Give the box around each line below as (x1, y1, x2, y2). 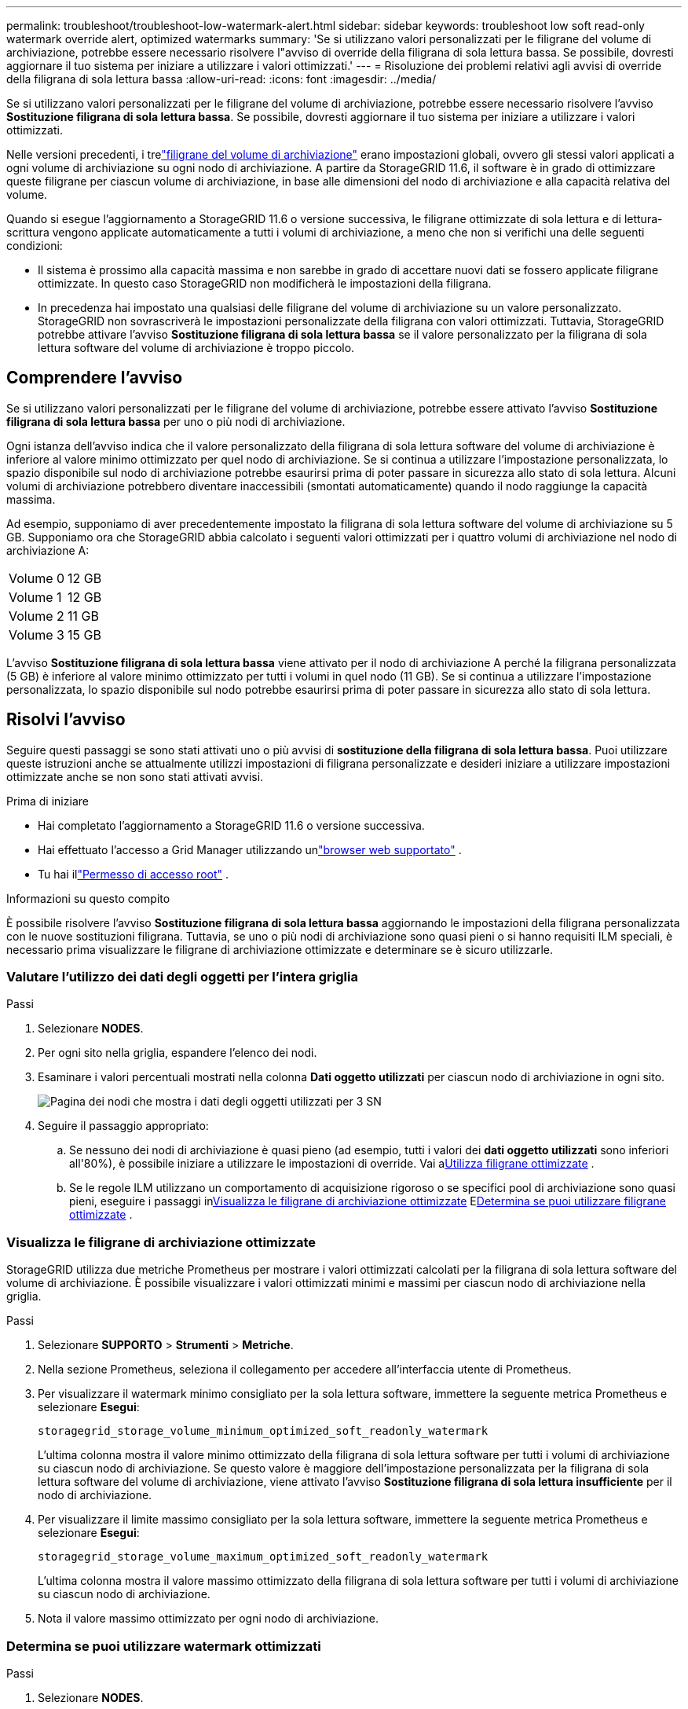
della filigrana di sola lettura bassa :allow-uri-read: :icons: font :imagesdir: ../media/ (6, 72, 437, 86)
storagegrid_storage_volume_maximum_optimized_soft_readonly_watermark (38, 1550, 489, 1564)
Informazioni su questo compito (6, 891, 170, 905)
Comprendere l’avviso (6, 368, 183, 388)
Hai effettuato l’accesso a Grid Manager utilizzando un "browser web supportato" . (38, 842, 462, 856)
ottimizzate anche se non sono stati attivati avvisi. (6, 769, 264, 783)
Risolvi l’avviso (6, 710, 126, 730)
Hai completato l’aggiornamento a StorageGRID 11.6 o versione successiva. (38, 818, 425, 832)
